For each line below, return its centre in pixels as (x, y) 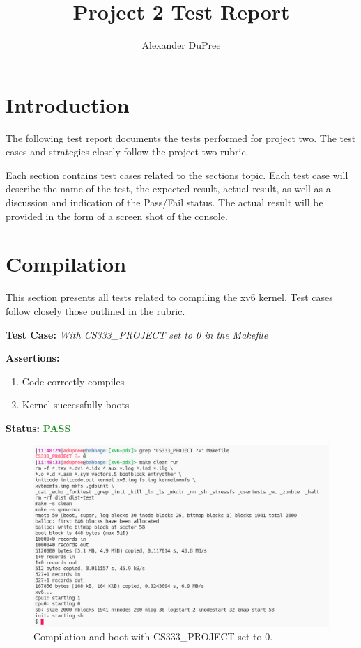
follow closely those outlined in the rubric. (95, 310)
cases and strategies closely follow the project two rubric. (127, 152)
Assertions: (33, 358)
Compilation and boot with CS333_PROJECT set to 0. (153, 637)
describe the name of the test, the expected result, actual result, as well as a (168, 188)
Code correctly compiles (73, 381)
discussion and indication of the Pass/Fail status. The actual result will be (164, 202)
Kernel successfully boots (76, 404)
